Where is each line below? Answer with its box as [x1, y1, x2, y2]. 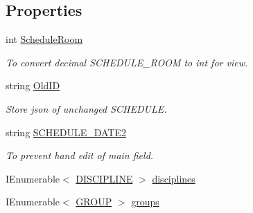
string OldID [6, 78, 60, 93]
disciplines [152, 171, 195, 185]
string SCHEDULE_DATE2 [6, 124, 126, 139]
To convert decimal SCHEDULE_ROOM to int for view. [6, 55, 248, 69]
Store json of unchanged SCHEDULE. [6, 101, 167, 115]
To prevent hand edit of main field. [6, 148, 154, 163]
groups [131, 194, 159, 209]
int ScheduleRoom [6, 32, 83, 46]
